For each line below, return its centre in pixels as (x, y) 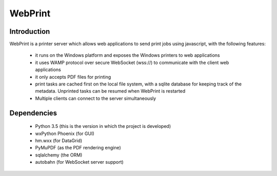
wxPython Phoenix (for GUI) (65, 134)
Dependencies (33, 113)
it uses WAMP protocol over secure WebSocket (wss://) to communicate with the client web (132, 62)
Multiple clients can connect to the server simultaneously (96, 98)
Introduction (30, 31)
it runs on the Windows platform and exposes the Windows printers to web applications (127, 55)
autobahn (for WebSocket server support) (80, 162)
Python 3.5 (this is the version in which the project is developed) (103, 126)
